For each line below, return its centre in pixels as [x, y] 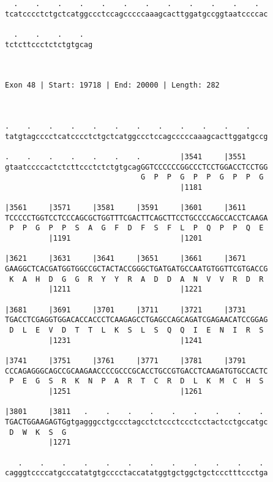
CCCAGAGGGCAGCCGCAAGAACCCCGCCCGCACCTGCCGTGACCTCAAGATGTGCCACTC [136, 371]
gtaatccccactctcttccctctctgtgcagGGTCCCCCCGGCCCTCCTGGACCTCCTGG [136, 167]
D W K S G [38, 432]
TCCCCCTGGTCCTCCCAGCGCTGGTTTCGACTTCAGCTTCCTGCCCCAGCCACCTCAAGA [136, 218]
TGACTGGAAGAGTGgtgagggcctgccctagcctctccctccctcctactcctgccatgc [136, 422]
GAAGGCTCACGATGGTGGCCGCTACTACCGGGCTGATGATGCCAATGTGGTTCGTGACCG [136, 269]
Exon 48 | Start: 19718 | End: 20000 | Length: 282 [112, 85]
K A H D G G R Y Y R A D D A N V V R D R [136, 279]
